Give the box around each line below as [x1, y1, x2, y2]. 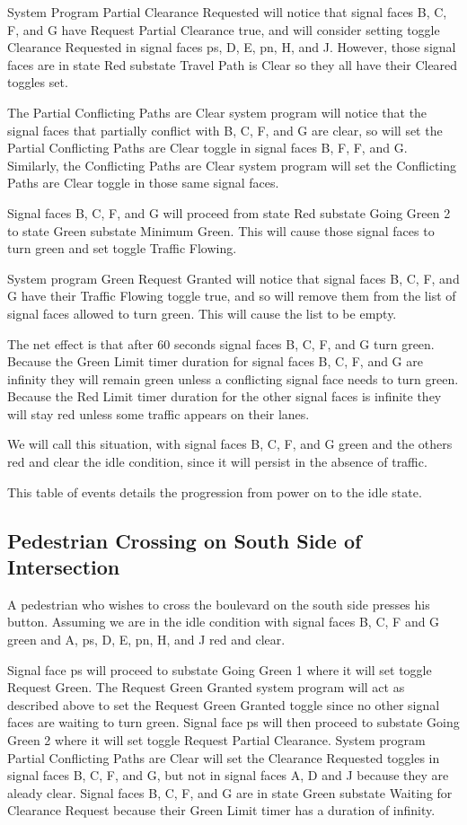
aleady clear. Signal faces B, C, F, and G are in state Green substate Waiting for [7, 783, 453, 802]
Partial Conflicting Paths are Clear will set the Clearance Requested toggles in [7, 748, 440, 767]
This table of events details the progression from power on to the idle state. [7, 482, 422, 501]
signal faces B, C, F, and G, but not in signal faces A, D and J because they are [7, 766, 449, 785]
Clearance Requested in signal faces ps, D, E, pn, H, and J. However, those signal [7, 38, 456, 57]
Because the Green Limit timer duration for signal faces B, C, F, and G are [7, 352, 423, 371]
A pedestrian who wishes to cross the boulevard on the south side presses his [7, 594, 430, 613]
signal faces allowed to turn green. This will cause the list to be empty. [7, 303, 397, 322]
